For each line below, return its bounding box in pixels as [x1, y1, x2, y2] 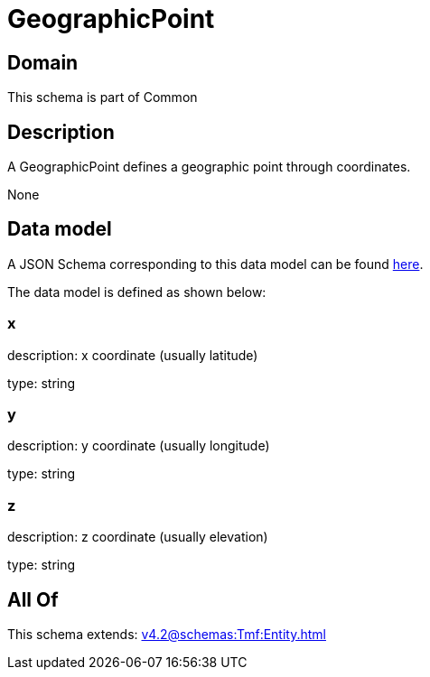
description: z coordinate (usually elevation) [7, 529, 268, 545]
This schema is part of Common [7, 89, 198, 106]
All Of [7, 588, 59, 611]
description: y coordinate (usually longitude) [7, 438, 270, 454]
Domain [7, 51, 79, 74]
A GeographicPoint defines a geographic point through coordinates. [7, 159, 411, 175]
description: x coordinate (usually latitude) [7, 347, 258, 363]
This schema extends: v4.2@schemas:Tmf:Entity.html [7, 626, 326, 642]
